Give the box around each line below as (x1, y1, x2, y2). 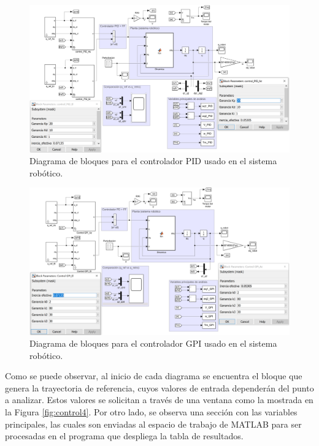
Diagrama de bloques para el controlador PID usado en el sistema (29, 154, 277, 167)
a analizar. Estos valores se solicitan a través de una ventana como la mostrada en (5, 393, 313, 406)
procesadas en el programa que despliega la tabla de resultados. (5, 429, 244, 442)
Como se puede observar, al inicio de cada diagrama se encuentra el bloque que (5, 369, 302, 382)
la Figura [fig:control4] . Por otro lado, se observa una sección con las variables (5, 406, 298, 418)
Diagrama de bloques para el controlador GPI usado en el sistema (29, 337, 277, 350)
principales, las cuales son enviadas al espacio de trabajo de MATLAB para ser (5, 417, 302, 430)
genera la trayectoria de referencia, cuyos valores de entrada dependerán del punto (5, 381, 314, 394)
